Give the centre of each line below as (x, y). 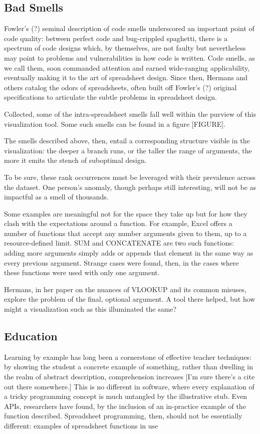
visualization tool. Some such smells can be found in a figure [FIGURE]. (115, 124)
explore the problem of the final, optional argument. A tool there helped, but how (130, 299)
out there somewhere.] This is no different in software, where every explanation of (129, 386)
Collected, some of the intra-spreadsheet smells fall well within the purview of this (130, 114)
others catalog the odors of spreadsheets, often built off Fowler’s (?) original (120, 87)
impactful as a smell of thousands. (56, 197)
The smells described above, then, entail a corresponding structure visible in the (127, 141)
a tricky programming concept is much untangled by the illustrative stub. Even (126, 396)
